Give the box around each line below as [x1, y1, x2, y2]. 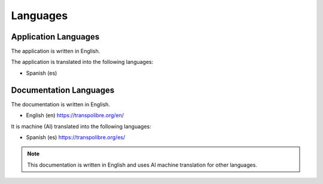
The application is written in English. [11, 48, 100, 55]
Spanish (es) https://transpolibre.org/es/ [26, 133, 126, 140]
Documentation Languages [11, 85, 115, 95]
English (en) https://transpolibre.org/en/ [26, 112, 124, 119]
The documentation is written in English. [11, 100, 111, 108]
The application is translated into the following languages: [11, 59, 154, 66]
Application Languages [11, 32, 100, 42]
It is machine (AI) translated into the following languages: [11, 122, 152, 130]
